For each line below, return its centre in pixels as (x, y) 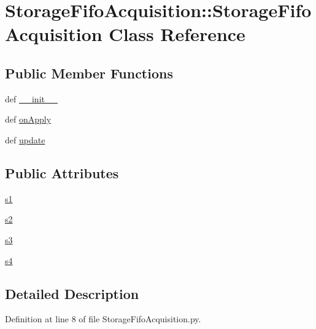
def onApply (28, 119)
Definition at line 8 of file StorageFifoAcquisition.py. (103, 319)
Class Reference (177, 34)
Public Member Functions (89, 73)
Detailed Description (72, 293)
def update (25, 139)
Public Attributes (62, 172)
